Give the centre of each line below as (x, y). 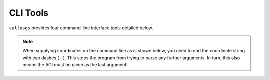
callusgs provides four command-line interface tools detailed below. (81, 28)
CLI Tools (29, 13)
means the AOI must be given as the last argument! (75, 65)
